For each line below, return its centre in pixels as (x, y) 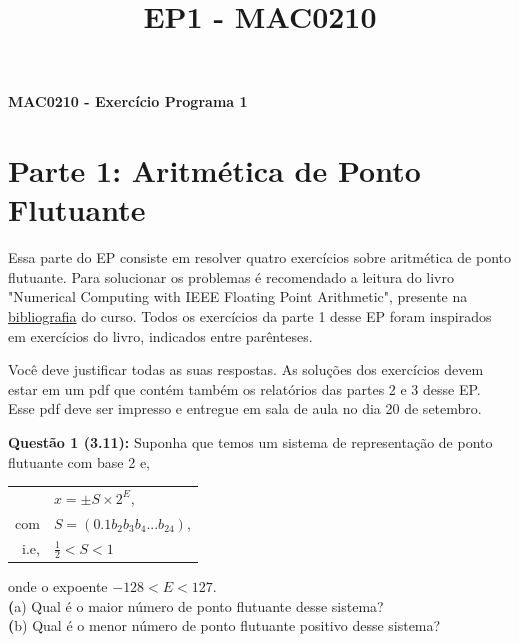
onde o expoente (58, 585)
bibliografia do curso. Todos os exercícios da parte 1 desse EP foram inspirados (250, 316)
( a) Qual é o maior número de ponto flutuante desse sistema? (196, 605)
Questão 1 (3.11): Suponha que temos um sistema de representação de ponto (250, 442)
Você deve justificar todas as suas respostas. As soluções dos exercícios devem (246, 369)
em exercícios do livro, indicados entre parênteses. (160, 335)
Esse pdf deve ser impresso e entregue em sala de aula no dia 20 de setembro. (245, 408)
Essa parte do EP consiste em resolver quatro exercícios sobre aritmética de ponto (260, 257)
